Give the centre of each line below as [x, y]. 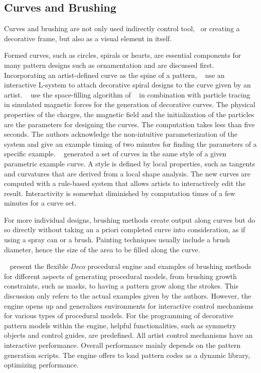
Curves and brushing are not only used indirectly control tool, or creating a [122, 28]
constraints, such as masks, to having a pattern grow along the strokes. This [121, 286]
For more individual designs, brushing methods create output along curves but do [130, 219]
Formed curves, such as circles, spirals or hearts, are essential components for [123, 55]
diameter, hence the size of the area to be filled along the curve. [102, 249]
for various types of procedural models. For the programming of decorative [119, 315]
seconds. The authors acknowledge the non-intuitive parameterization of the [121, 134]
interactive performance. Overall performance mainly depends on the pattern [122, 345]
